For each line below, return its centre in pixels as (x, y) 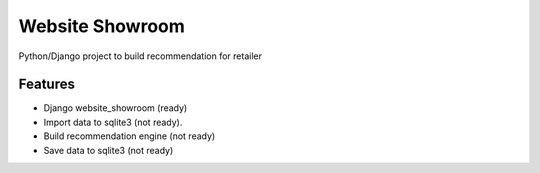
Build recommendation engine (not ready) (129, 136)
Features (46, 84)
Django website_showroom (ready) (115, 108)
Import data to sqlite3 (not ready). (113, 122)
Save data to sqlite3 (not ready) (108, 150)
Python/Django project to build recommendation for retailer (140, 56)
